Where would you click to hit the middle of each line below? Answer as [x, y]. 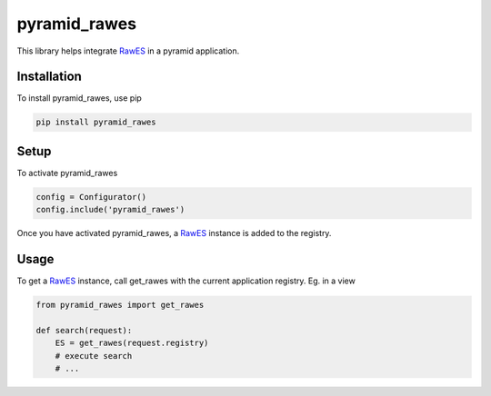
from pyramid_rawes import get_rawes [120, 305]
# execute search [94, 356]
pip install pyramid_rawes [96, 122]
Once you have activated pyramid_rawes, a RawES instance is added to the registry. [174, 233]
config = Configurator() [91, 197]
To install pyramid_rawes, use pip [80, 98]
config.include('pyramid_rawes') [110, 210]
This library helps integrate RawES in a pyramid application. [128, 51]
